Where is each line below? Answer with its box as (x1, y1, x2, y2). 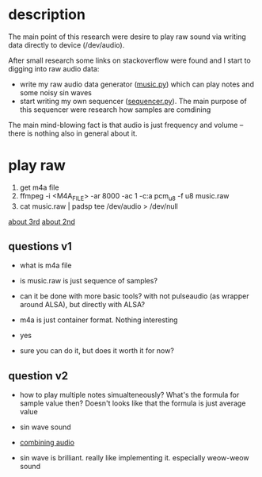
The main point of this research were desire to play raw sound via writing (8, 32, 247, 41)
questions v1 (8, 240, 73, 253)
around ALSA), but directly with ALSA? (19, 300, 145, 310)
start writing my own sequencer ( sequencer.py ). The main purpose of (19, 96, 247, 106)
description (8, 6, 85, 24)
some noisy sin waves (19, 87, 93, 97)
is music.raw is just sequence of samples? (19, 276, 158, 286)
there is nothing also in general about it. (8, 129, 138, 138)
